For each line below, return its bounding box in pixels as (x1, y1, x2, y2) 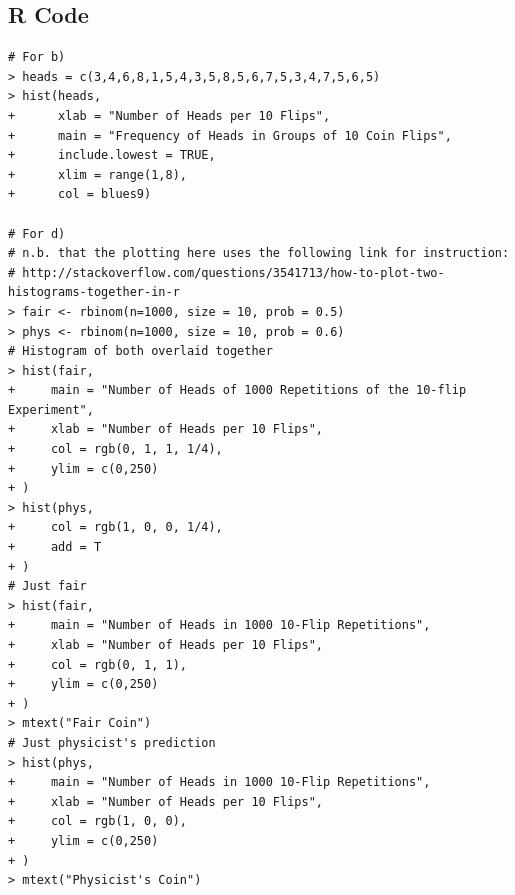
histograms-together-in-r (8, 285, 180, 300)
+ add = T (8, 540, 102, 555)
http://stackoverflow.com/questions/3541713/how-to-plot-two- (22, 265, 445, 280)
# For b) (8, 50, 66, 65)
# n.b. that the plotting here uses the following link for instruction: (8, 246, 510, 261)
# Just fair (8, 579, 87, 594)
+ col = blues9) (8, 187, 152, 202)
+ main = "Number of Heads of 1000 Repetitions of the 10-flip (8, 383, 467, 398)
